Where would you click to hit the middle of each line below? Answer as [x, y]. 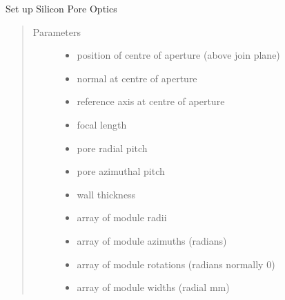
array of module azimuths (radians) [152, 240]
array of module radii [122, 217]
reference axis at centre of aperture [151, 101]
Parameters [57, 31]
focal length [102, 124]
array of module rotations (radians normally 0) [176, 264]
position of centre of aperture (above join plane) [178, 55]
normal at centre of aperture [137, 78]
